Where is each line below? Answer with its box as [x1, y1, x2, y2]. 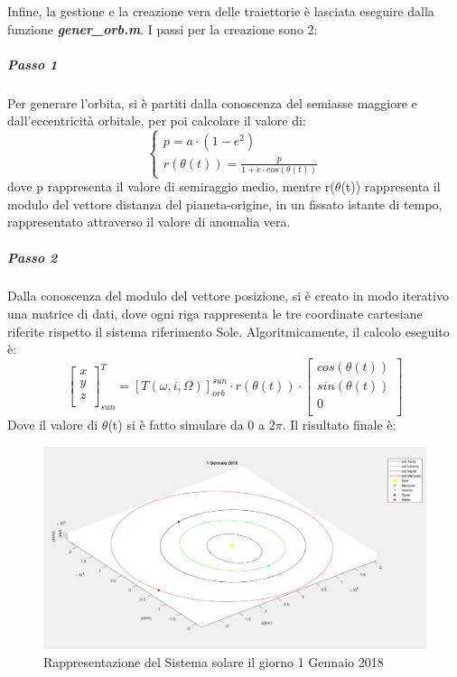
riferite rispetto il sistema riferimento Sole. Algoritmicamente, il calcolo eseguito [7, 321, 450, 340]
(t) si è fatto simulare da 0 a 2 [107, 414, 275, 433]
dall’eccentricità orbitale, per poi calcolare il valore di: [7, 111, 306, 130]
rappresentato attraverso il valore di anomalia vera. [7, 212, 291, 231]
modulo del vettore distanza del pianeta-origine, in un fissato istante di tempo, [7, 194, 443, 213]
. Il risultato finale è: [282, 414, 396, 433]
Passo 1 [7, 54, 58, 73]
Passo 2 [7, 247, 58, 266]
